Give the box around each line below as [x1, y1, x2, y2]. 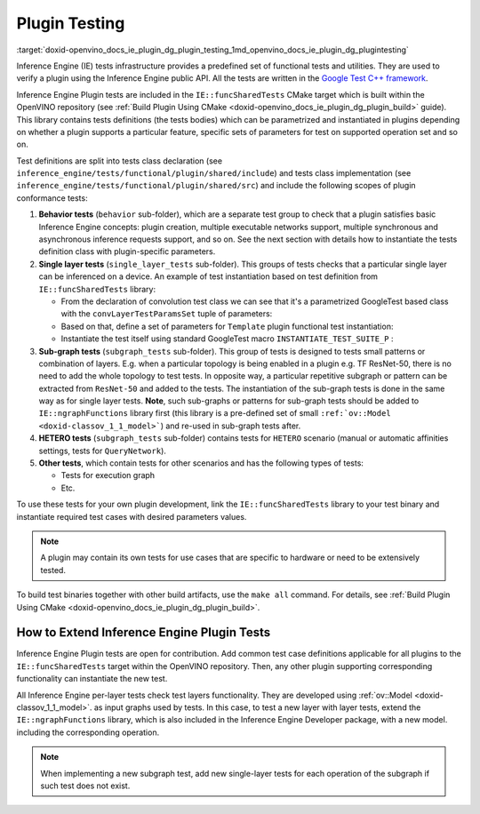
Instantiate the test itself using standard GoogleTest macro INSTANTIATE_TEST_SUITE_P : [60, 333, 395, 344]
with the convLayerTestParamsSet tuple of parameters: [60, 308, 273, 319]
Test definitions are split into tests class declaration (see [16, 156, 222, 166]
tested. [40, 564, 67, 575]
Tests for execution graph [60, 470, 156, 481]
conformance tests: [16, 192, 88, 203]
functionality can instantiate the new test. [16, 674, 168, 684]
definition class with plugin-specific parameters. [38, 246, 216, 257]
